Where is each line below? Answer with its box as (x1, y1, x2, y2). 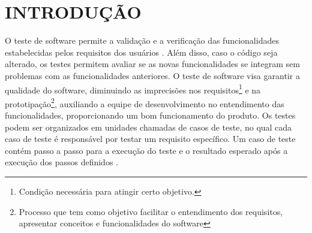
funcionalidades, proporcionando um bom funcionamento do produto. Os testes (5, 109, 296, 121)
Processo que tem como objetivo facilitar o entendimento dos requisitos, (19, 205, 283, 217)
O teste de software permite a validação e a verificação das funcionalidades (5, 34, 279, 47)
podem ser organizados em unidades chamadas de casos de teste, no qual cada (5, 120, 292, 133)
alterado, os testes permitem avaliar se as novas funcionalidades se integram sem (5, 58, 300, 70)
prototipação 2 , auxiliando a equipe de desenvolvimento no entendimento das (5, 95, 284, 110)
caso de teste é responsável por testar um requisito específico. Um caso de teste (5, 132, 296, 145)
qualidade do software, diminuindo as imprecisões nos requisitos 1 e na (5, 81, 261, 96)
